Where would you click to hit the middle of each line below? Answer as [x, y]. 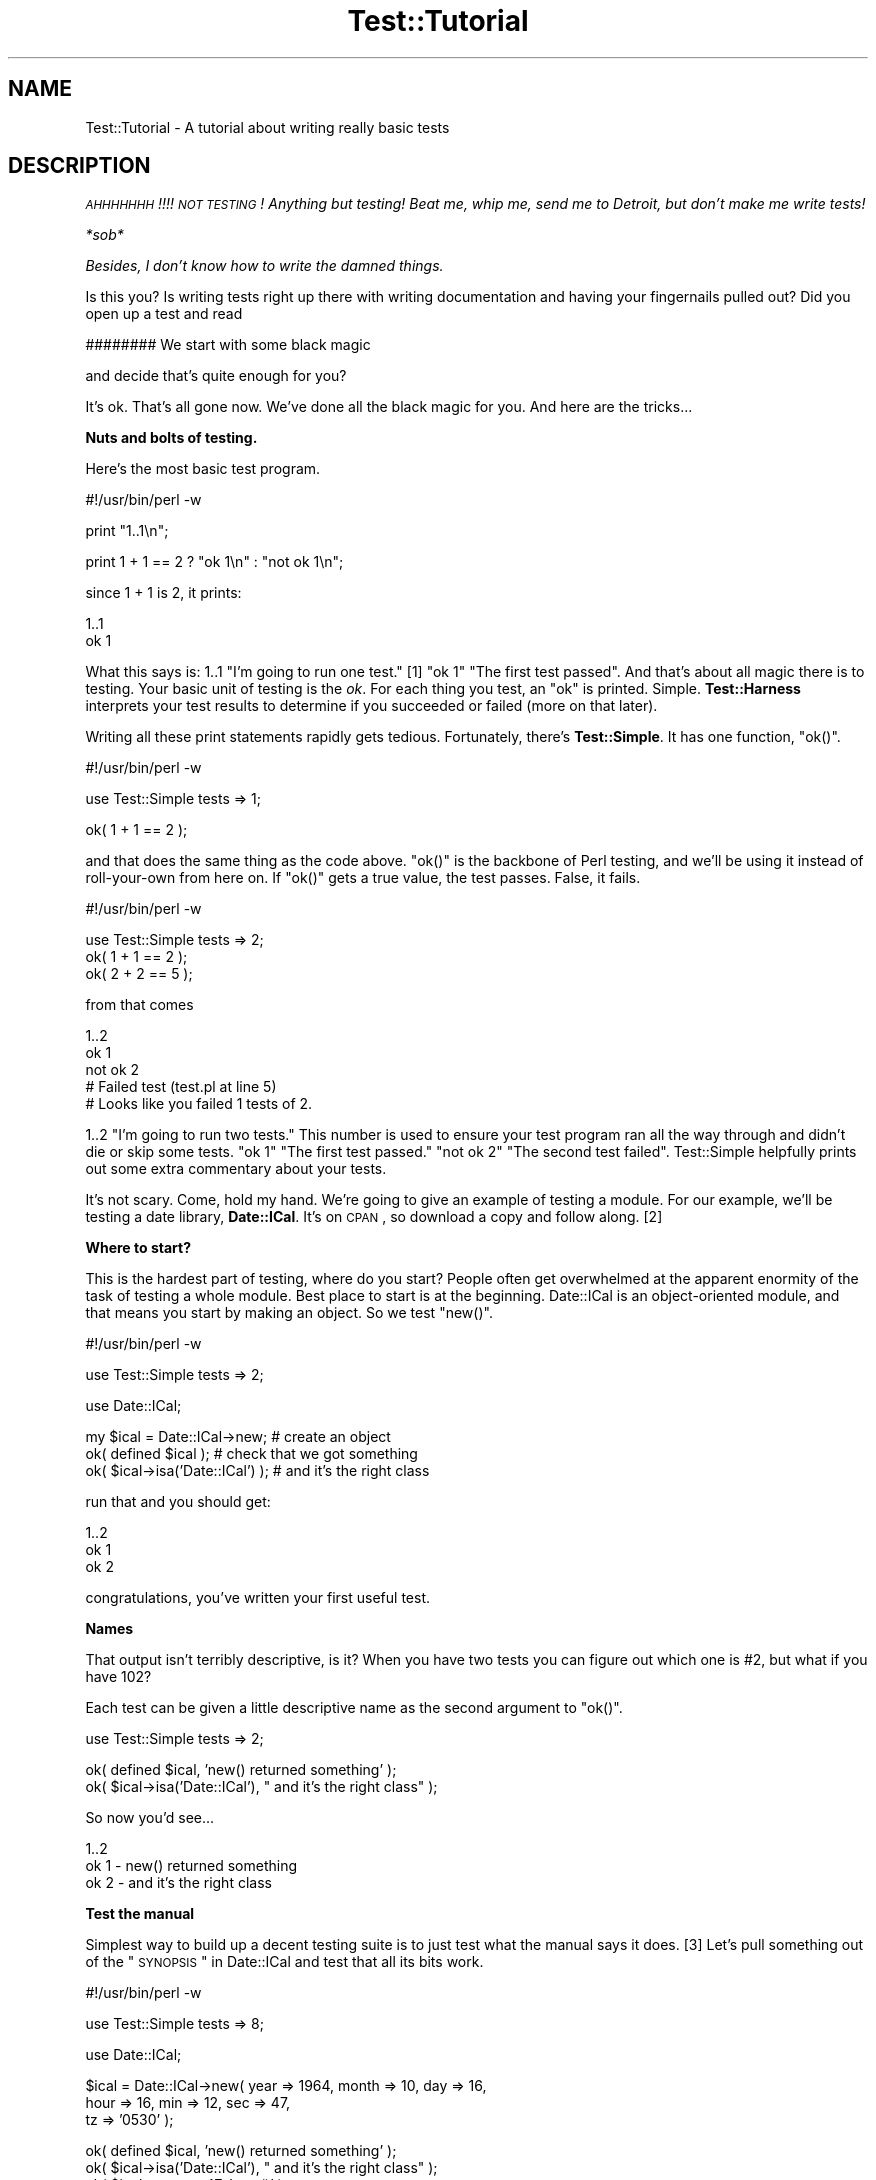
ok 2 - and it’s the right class [178, 1883]
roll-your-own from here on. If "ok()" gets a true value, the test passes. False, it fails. [363, 878]
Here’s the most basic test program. [203, 469]
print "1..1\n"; [127, 531]
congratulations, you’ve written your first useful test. [257, 1598]
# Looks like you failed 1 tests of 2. [199, 1104]
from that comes [139, 1005]
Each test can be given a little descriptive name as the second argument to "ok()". [354, 1708]
